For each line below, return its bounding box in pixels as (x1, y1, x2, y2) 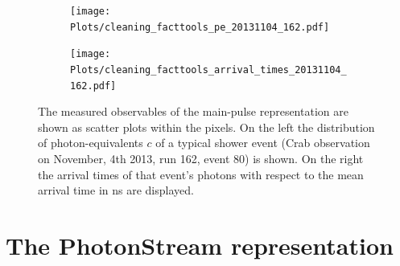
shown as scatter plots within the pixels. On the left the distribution (38, 118, 375, 135)
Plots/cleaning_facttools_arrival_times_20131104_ (70, 63, 347, 76)
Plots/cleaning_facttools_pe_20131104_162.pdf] (70, 21, 330, 33)
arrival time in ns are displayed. (38, 182, 194, 198)
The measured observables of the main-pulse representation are (38, 103, 348, 120)
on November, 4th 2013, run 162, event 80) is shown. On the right (38, 150, 364, 167)
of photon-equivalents (38, 134, 143, 151)
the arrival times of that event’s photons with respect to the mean (38, 166, 364, 182)
